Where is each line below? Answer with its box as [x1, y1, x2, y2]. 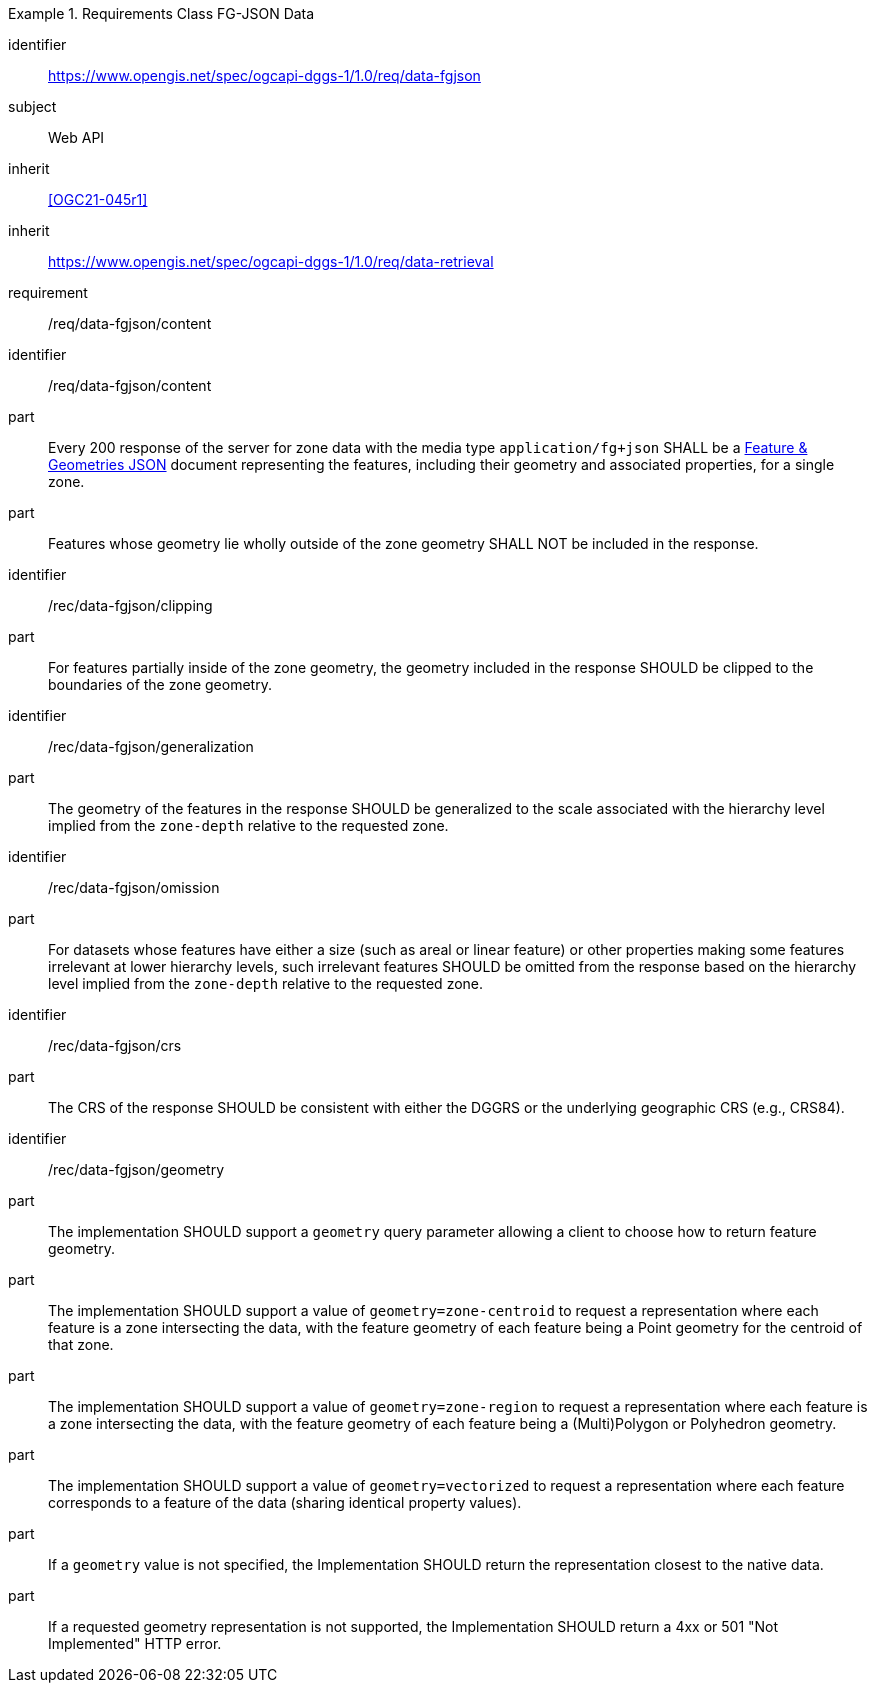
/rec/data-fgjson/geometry [48, 1161, 225, 1178]
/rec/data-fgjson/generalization [48, 738, 254, 755]
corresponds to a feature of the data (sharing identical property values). [48, 1494, 522, 1511]
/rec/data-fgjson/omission [48, 879, 220, 896]
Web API [48, 129, 105, 146]
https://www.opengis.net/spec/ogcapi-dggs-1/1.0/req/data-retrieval [48, 253, 494, 270]
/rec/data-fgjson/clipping [48, 597, 213, 614]
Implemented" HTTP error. [48, 1635, 222, 1652]
